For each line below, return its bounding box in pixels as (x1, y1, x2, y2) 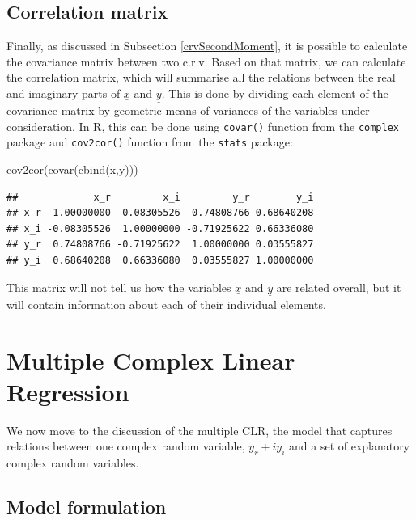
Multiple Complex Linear (6, 343, 295, 376)
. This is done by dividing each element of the (161, 84, 388, 101)
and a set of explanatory (289, 438, 410, 454)
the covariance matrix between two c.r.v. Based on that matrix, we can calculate (6, 53, 406, 70)
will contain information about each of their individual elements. (6, 295, 326, 312)
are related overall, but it (276, 278, 401, 295)
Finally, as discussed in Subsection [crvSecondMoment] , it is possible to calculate (6, 37, 408, 54)
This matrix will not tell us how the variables (6, 278, 231, 295)
